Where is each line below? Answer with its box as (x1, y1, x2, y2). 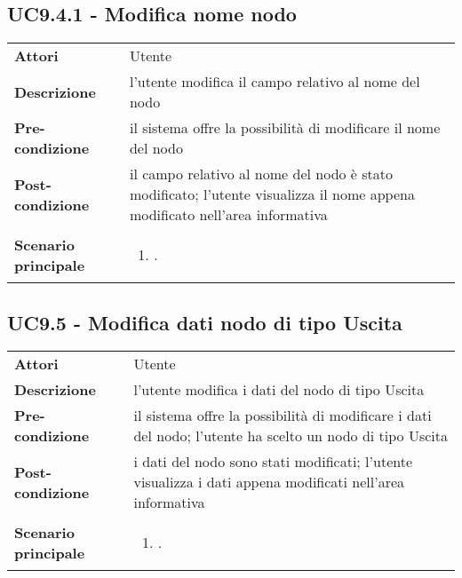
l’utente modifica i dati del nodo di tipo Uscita (133, 379, 425, 400)
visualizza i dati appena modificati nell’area (133, 471, 405, 493)
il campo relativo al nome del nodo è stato (129, 163, 394, 185)
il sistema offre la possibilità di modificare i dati (133, 405, 432, 426)
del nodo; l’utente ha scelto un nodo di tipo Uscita (133, 425, 449, 447)
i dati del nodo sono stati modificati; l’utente (133, 451, 413, 472)
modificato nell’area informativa (129, 204, 328, 226)
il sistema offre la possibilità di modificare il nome (129, 117, 441, 139)
